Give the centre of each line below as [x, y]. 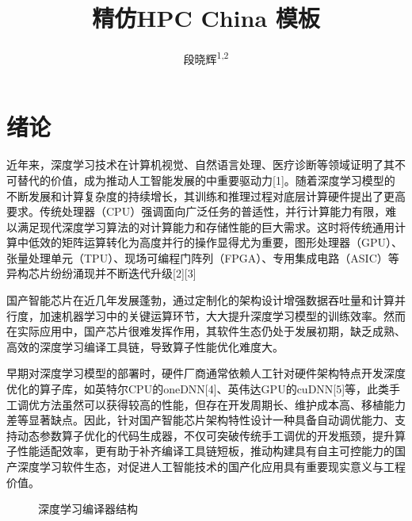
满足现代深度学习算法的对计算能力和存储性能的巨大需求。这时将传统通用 [206, 226]
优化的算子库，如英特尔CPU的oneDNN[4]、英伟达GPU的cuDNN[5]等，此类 [198, 389]
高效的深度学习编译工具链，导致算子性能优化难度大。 [145, 346]
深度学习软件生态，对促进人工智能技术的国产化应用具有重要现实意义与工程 [211, 466]
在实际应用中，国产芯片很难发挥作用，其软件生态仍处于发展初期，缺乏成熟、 [206, 331]
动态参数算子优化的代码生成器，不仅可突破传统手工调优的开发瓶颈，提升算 [211, 435]
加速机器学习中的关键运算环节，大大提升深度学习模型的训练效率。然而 [222, 315]
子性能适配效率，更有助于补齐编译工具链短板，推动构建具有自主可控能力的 [200, 451]
